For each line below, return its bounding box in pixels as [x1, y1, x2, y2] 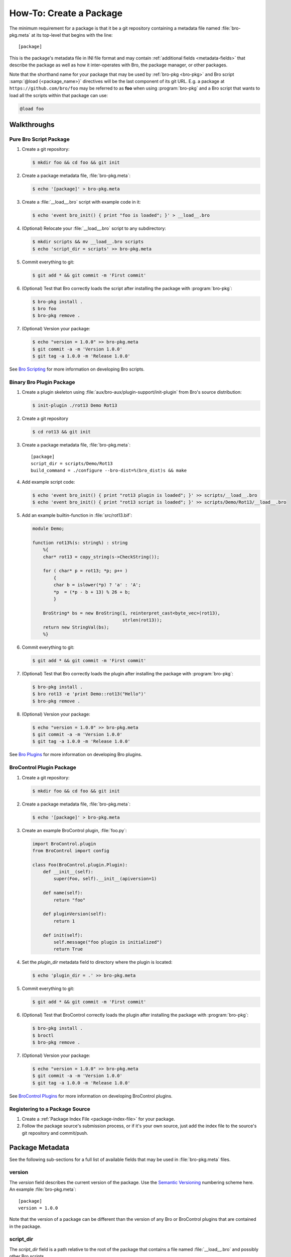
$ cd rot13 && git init [32, 429, 91, 435]
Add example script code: [22, 479, 75, 485]
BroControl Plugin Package [9, 764, 76, 771]
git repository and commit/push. [22, 1130, 88, 1136]
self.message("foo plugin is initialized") [53, 939, 163, 945]
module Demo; [32, 526, 65, 531]
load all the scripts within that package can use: [9, 92, 108, 98]
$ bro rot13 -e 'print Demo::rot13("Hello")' [32, 691, 147, 697]
